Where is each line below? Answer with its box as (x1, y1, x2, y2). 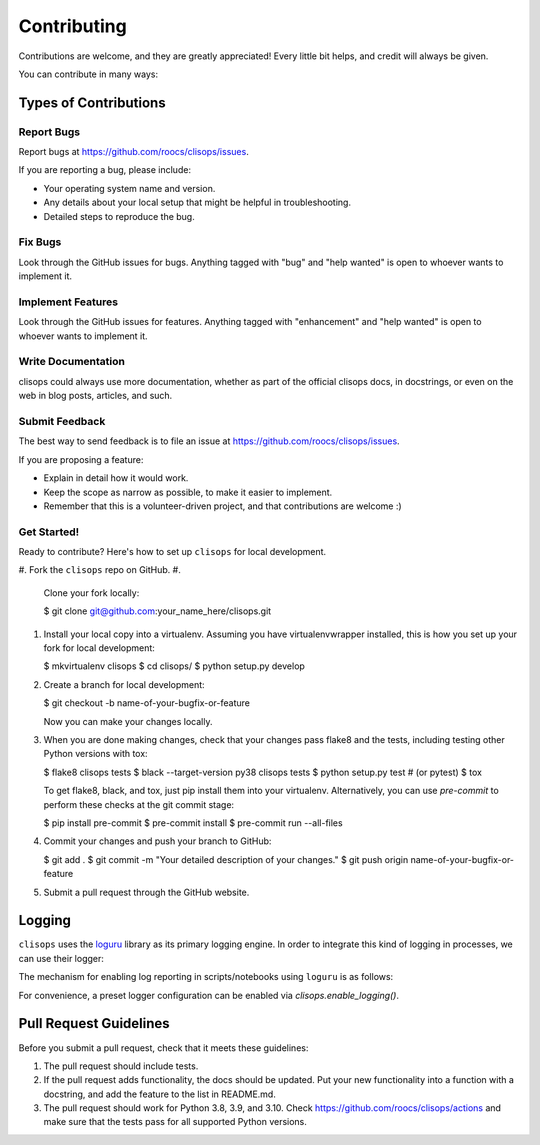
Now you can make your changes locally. (43, 715, 213, 727)
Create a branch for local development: (43, 678, 205, 690)
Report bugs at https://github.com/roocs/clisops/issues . (18, 146, 249, 158)
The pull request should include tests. (43, 1060, 199, 1072)
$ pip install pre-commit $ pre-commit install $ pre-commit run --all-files (43, 816, 344, 829)
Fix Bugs (18, 235, 62, 249)
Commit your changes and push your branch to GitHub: (43, 835, 272, 847)
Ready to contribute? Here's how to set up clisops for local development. (18, 546, 327, 558)
